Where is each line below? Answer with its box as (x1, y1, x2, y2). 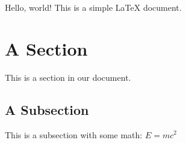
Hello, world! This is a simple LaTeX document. (5, 1, 182, 13)
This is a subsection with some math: (5, 128, 143, 141)
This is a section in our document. (5, 71, 131, 83)
